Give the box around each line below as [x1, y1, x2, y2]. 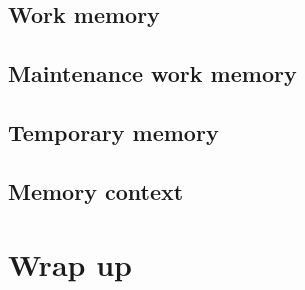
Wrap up [8, 244, 132, 285]
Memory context [8, 175, 184, 206]
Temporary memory [8, 116, 219, 147]
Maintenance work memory [8, 58, 297, 89]
